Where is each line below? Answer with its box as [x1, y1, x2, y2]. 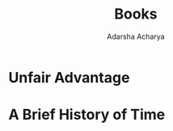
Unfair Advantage [8, 68, 130, 87]
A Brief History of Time [8, 106, 166, 124]
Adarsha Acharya [107, 32, 165, 41]
